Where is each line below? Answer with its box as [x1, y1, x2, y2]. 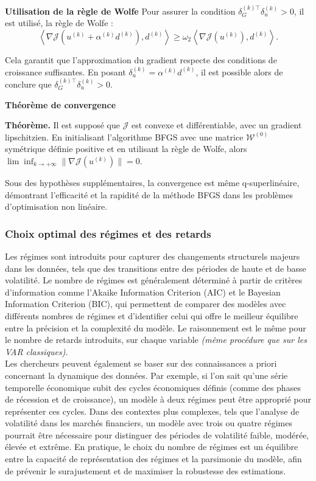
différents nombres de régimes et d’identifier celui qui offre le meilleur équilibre [5, 309, 298, 322]
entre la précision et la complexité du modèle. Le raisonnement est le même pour [5, 321, 306, 334]
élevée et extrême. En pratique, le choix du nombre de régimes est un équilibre [5, 440, 298, 453]
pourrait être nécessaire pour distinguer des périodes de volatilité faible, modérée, [5, 428, 309, 441]
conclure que [5, 78, 52, 90]
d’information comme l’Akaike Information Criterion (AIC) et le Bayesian [5, 285, 281, 298]
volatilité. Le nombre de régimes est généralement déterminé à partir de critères [5, 274, 303, 286]
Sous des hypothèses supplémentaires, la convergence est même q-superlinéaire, [5, 176, 300, 189]
